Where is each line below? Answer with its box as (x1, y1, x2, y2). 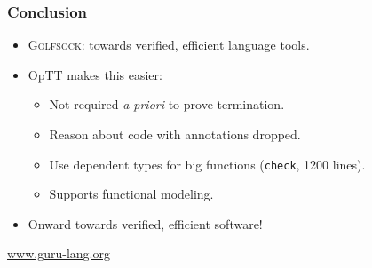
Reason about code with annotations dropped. (49, 125, 301, 143)
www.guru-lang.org (7, 244, 110, 263)
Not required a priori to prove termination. (49, 95, 285, 114)
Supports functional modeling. (49, 185, 214, 203)
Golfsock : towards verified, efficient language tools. (28, 35, 310, 54)
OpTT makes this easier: (28, 65, 162, 83)
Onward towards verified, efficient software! (28, 214, 263, 233)
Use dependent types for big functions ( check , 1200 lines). (49, 154, 366, 173)
